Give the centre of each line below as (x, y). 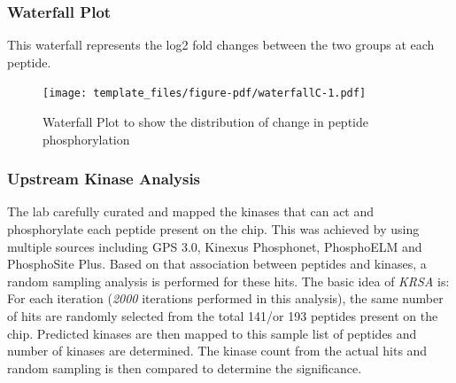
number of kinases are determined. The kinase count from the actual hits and (217, 351)
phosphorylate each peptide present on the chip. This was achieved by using (213, 229)
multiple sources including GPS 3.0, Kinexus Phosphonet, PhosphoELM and (215, 246)
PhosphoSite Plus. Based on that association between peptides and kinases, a (217, 264)
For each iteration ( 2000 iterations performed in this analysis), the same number (225, 298)
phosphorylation (86, 139)
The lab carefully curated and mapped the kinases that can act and (191, 211)
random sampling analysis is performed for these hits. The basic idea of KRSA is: (228, 281)
